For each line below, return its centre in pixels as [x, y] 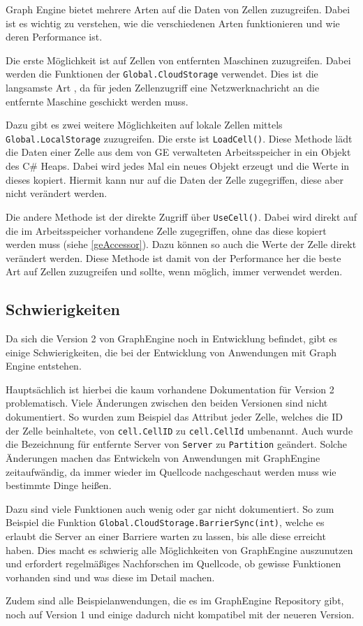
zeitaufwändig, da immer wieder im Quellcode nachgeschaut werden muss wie [171, 471]
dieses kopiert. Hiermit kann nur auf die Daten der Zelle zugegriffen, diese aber [175, 179]
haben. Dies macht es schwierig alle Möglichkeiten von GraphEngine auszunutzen [179, 549]
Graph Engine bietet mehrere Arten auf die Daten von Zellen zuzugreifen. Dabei [178, 9]
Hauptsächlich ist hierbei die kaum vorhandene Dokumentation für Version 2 [170, 389]
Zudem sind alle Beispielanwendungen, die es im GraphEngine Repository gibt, [175, 600]
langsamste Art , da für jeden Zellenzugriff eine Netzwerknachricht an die [163, 88]
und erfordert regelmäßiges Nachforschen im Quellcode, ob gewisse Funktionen [173, 563]
